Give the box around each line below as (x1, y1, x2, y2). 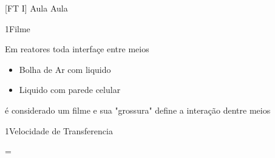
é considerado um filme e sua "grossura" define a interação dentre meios (5, 103, 271, 116)
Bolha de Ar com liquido (19, 63, 111, 75)
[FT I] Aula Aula (5, 2, 68, 14)
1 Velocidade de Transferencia (5, 124, 113, 137)
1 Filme (5, 22, 30, 35)
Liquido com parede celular (19, 83, 121, 96)
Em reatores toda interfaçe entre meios (5, 43, 149, 55)
